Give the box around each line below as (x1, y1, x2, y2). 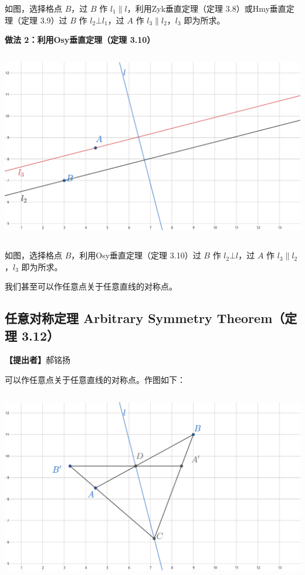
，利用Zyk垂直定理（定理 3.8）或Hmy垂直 (127, 2, 286, 14)
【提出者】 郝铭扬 (5, 354, 70, 366)
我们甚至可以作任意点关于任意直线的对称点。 (5, 280, 177, 292)
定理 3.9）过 (21, 14, 67, 26)
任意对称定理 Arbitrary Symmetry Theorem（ (5, 309, 285, 327)
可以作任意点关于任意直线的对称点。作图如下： (5, 374, 185, 386)
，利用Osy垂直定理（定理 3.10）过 (71, 249, 201, 261)
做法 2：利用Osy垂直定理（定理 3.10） (5, 33, 155, 46)
